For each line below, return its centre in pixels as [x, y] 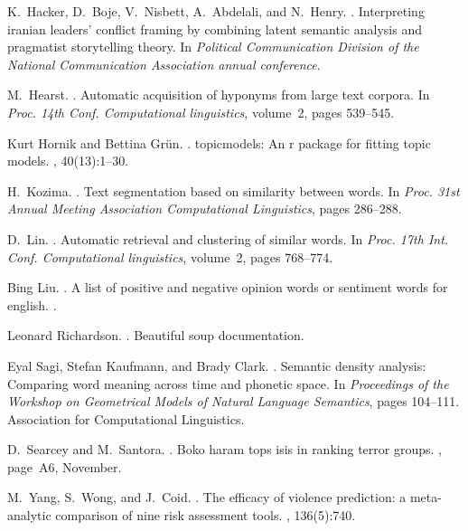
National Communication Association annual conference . [164, 64]
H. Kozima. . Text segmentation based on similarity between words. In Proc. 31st [234, 190]
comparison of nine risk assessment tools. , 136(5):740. [206, 515]
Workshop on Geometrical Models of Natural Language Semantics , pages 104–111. [234, 401]
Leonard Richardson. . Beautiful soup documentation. [156, 335]
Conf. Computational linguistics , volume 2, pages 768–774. [170, 256]
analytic [29, 515]
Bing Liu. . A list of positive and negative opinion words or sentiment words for [228, 287]
